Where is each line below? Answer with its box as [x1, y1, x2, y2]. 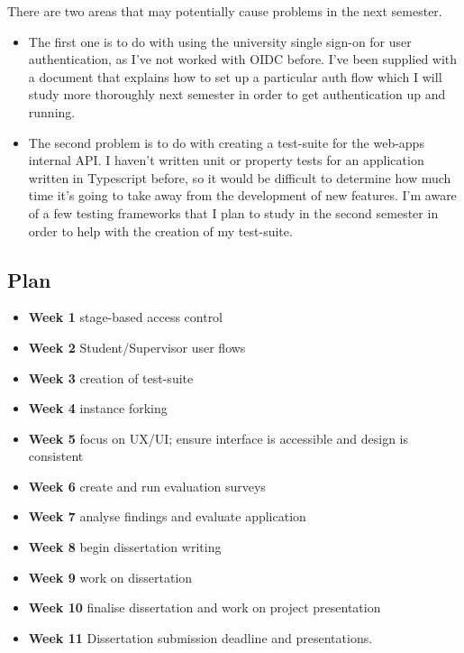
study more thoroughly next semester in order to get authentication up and [28, 85, 446, 104]
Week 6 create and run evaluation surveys [28, 476, 266, 495]
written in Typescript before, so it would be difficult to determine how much [28, 168, 451, 187]
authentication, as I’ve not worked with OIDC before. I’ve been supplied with [28, 50, 458, 69]
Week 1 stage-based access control [28, 308, 223, 326]
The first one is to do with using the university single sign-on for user [28, 32, 412, 51]
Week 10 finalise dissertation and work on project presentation [28, 598, 381, 617]
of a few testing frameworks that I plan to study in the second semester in [28, 203, 439, 222]
